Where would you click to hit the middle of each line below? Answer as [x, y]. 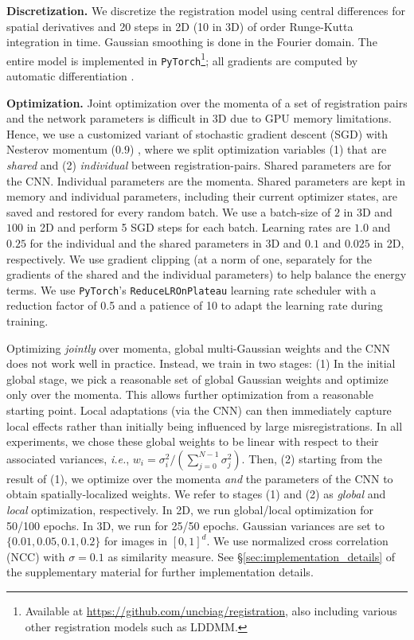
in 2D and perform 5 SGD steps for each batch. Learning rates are [189, 227]
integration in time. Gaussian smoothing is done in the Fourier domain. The [192, 42]
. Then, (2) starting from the [312, 458]
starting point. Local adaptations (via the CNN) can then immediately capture [199, 410]
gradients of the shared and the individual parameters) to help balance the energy [207, 274]
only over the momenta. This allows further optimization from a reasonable [190, 394]
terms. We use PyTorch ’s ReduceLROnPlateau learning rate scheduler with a [191, 289]
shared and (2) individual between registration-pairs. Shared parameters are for [199, 165]
